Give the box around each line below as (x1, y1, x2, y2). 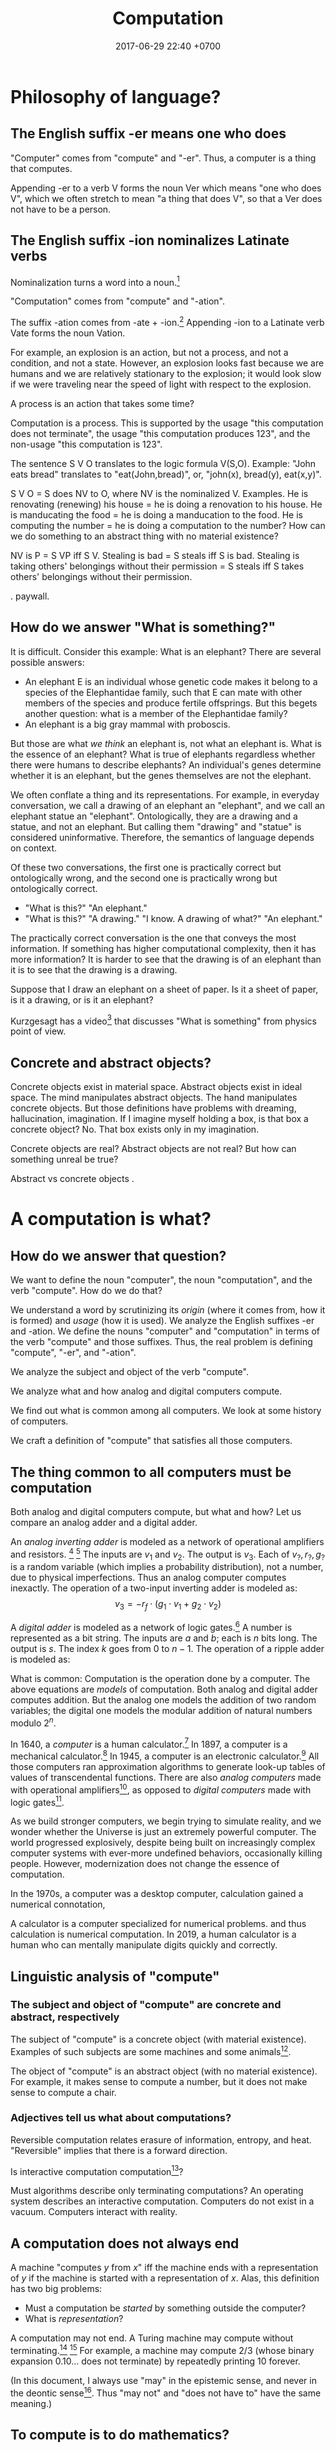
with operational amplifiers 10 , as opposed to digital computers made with (10, 1782, 312, 1796)
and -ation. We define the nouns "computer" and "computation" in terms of (10, 1325, 321, 1337)
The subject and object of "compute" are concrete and (10, 1998, 282, 2012)
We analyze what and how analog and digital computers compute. (10, 1385, 283, 1397)
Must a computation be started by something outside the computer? (24, 2302, 307, 2314)
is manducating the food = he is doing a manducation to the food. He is (10, 508, 303, 521)
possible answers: (10, 656, 85, 668)
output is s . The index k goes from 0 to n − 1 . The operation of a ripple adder (10, 1642, 325, 1654)
